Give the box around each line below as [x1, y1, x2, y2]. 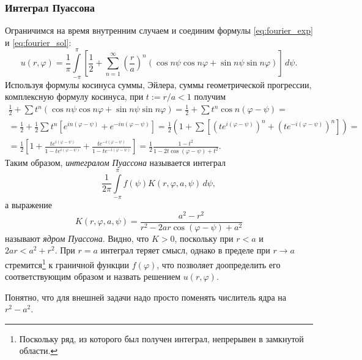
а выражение [5, 198, 53, 211]
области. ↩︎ [19, 344, 58, 357]
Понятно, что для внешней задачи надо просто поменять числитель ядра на [5, 290, 286, 303]
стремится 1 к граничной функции [5, 256, 130, 271]
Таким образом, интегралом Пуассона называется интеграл [5, 156, 226, 169]
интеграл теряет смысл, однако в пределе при [100, 244, 270, 257]
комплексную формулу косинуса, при [5, 90, 144, 103]
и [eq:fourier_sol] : [5, 36, 72, 48]
